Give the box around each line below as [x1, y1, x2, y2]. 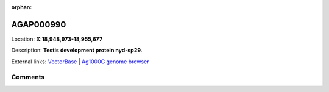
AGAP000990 [11, 19, 66, 30]
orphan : [11, 4, 32, 10]
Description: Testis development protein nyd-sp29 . [11, 46, 143, 54]
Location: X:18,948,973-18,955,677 [11, 35, 103, 43]
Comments [11, 73, 45, 82]
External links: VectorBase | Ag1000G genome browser [11, 58, 149, 65]
